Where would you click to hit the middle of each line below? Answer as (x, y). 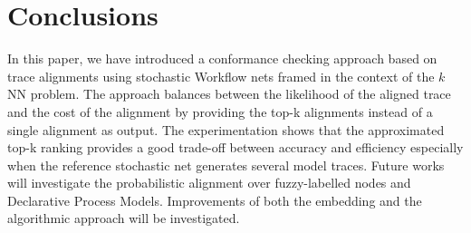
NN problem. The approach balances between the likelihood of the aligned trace (229, 94)
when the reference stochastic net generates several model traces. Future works (226, 165)
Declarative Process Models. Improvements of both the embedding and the (215, 200)
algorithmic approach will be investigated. (124, 218)
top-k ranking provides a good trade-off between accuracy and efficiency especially (235, 147)
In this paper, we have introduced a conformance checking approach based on (222, 58)
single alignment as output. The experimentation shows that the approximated (226, 129)
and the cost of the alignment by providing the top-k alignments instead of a (220, 111)
